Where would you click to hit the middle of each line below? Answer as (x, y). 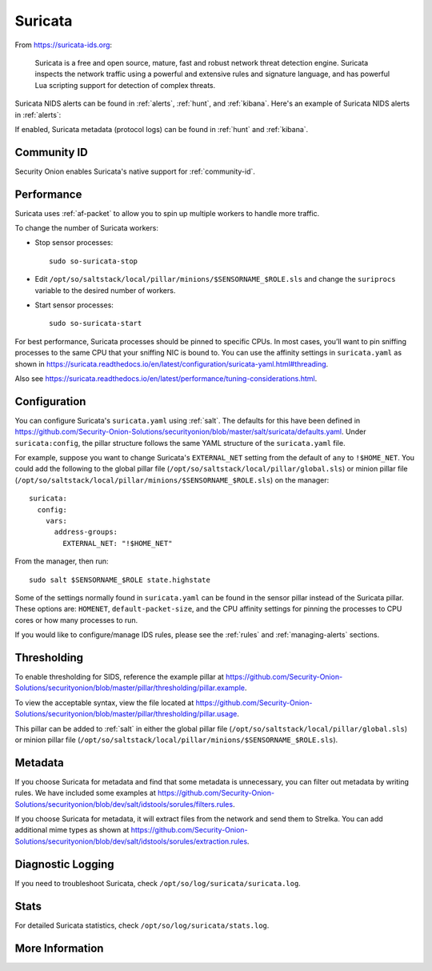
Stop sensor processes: (74, 243)
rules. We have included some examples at (85, 793)
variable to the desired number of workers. (105, 290)
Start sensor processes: (74, 305)
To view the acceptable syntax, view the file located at (104, 702)
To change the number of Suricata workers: (87, 228)
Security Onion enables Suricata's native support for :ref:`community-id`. (135, 171)
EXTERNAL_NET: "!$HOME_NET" (118, 543)
